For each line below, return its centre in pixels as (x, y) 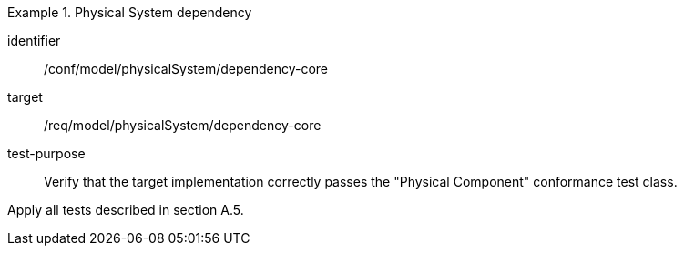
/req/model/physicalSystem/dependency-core (183, 125)
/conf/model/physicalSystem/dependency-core (186, 69)
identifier (34, 40)
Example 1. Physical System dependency (130, 12)
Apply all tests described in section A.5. (126, 210)
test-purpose (46, 153)
